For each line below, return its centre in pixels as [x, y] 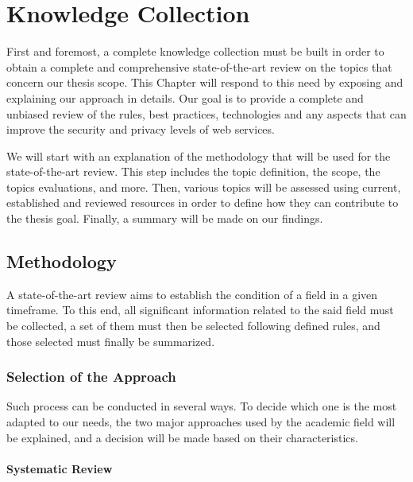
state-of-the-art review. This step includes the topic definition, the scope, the [193, 171]
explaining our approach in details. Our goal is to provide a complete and [185, 97]
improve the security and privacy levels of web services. [141, 129]
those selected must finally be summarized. [111, 341]
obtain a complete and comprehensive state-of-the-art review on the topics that [199, 66]
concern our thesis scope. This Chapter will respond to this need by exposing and [205, 82]
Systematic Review [60, 468]
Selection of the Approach [91, 377]
